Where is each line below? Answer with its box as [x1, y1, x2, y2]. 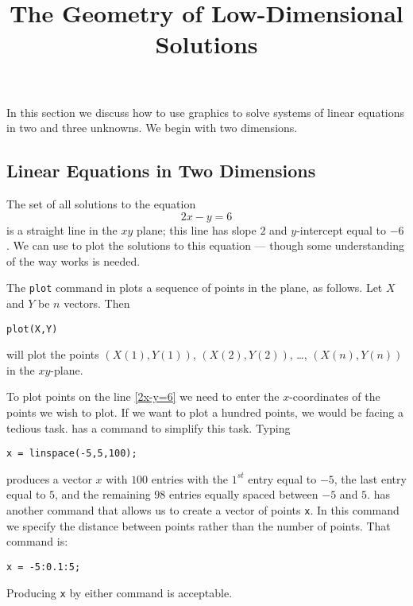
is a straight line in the [6, 221, 118, 238]
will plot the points [6, 346, 99, 363]
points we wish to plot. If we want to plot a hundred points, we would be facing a [6, 404, 403, 421]
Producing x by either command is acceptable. [6, 584, 233, 600]
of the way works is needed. [6, 252, 141, 269]
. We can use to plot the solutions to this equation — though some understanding [6, 237, 405, 254]
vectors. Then [64, 294, 130, 311]
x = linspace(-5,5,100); [6, 448, 137, 460]
